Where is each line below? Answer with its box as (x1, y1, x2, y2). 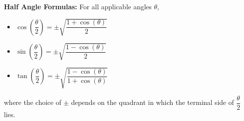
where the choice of (4, 97, 61, 107)
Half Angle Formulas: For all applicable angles (4, 1, 152, 11)
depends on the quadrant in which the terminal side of (71, 97, 234, 107)
